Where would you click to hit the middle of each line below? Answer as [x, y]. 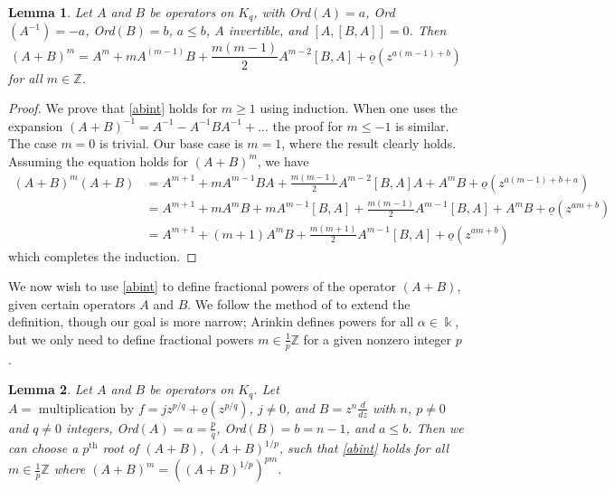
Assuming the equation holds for [99, 160]
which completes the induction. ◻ [103, 255]
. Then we [436, 427]
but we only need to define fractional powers [131, 339]
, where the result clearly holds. [369, 143]
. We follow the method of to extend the [299, 303]
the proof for [307, 125]
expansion [36, 125]
